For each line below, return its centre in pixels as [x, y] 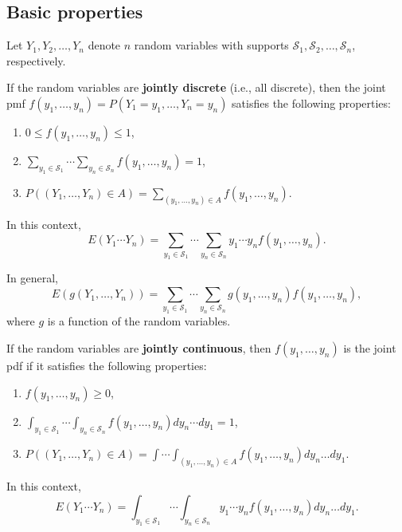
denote [104, 45]
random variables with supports [211, 45]
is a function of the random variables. [139, 321]
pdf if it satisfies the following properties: [107, 365]
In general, [32, 278]
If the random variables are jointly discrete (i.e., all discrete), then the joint [196, 87]
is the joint [370, 347]
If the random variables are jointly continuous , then [139, 347]
